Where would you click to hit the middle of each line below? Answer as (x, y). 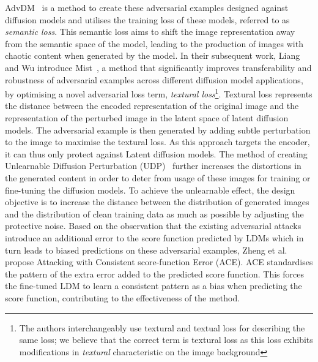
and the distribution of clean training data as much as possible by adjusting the (154, 213)
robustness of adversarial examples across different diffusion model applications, (154, 79)
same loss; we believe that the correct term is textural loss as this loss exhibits (166, 340)
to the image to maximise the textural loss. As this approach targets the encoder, (157, 142)
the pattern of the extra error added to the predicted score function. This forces (154, 273)
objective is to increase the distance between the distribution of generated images (157, 202)
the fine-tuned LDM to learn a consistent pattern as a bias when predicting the (153, 286)
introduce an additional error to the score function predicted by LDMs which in (154, 237)
